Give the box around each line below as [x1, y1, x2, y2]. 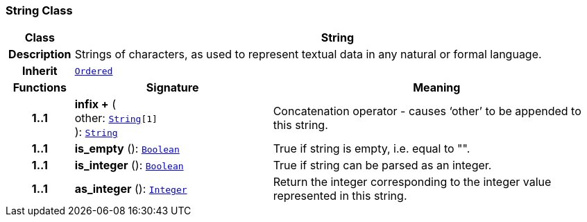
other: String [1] [74, 111, 158, 126]
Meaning [413, 80, 461, 95]
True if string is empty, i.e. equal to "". [273, 142, 470, 156]
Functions [12, 80, 67, 95]
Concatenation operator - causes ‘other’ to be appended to [273, 104, 581, 119]
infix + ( [74, 97, 117, 112]
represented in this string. [273, 189, 407, 203]
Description [8, 47, 71, 62]
